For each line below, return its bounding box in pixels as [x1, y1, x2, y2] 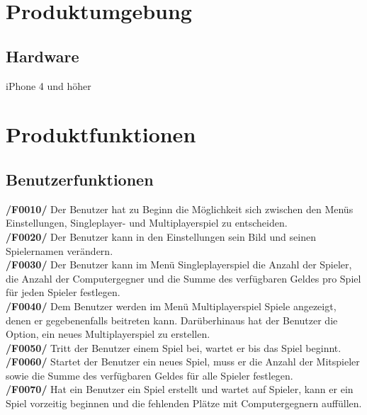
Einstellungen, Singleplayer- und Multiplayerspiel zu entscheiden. [6, 215, 288, 230]
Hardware [6, 45, 79, 67]
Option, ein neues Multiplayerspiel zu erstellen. [6, 326, 210, 341]
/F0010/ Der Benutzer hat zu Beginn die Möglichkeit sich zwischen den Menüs [6, 201, 354, 216]
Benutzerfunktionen [6, 168, 154, 190]
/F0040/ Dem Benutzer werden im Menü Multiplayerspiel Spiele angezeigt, [6, 298, 337, 313]
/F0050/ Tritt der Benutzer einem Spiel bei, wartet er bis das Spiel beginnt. [6, 340, 341, 355]
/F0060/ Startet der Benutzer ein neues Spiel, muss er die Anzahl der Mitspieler [6, 354, 360, 369]
